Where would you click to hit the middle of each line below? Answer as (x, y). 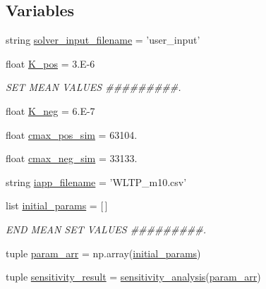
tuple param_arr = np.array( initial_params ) (103, 253)
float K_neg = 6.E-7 (50, 110)
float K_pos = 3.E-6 (50, 63)
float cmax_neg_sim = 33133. (72, 158)
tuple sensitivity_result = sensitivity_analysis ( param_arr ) (133, 277)
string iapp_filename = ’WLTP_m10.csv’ (96, 182)
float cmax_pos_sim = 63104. (72, 134)
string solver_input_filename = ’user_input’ (103, 40)
